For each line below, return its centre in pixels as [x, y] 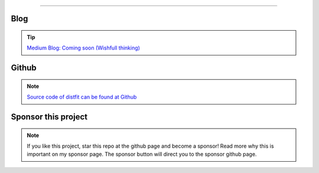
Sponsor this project [49, 117]
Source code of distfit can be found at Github [82, 97]
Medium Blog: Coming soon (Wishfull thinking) [83, 48]
